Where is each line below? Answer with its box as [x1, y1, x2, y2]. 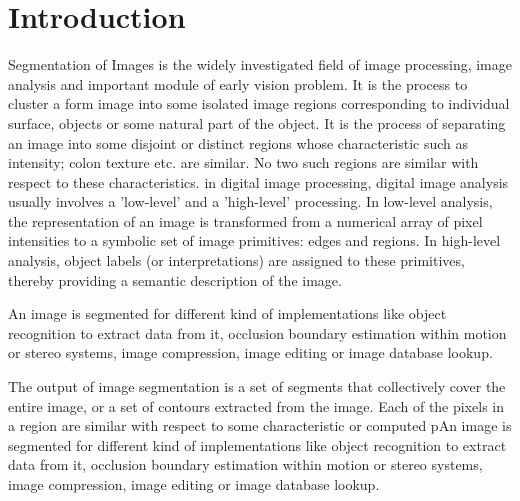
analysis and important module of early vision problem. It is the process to [8, 73, 468, 94]
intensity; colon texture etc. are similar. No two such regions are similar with [8, 152, 479, 173]
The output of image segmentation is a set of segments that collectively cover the [8, 376, 506, 397]
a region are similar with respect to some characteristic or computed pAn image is [8, 415, 512, 436]
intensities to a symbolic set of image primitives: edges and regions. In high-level [8, 230, 501, 251]
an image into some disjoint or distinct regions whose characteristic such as [8, 132, 468, 153]
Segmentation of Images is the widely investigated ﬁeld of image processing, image [8, 54, 512, 75]
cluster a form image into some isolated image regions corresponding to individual [8, 93, 510, 114]
